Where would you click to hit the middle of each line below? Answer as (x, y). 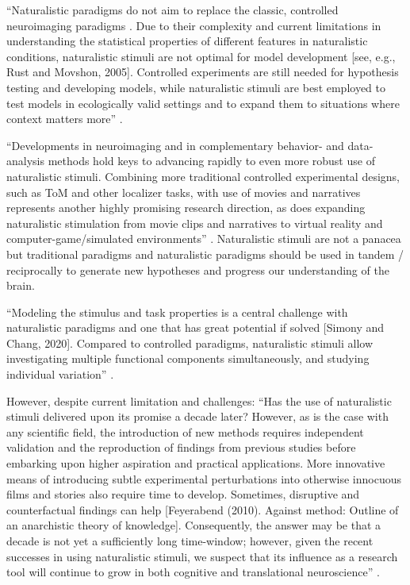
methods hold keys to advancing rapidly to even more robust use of (211, 161)
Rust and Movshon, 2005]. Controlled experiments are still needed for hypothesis (203, 72)
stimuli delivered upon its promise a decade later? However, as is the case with (197, 416)
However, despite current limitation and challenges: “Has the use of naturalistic (199, 400)
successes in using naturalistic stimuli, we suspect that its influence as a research (202, 556)
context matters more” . (65, 119)
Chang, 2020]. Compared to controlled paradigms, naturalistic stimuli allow (190, 343)
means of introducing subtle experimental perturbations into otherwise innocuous (204, 478)
